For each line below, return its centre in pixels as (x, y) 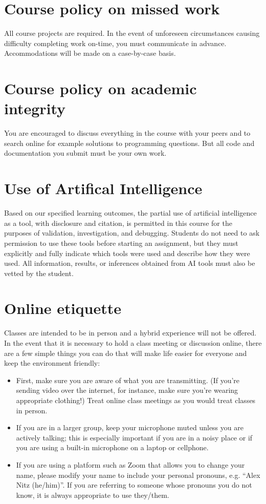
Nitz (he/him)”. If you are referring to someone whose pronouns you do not (134, 485)
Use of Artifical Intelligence (103, 188)
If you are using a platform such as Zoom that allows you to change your (130, 464)
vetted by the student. (39, 273)
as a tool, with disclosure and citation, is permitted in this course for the (118, 223)
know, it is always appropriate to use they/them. (93, 495)
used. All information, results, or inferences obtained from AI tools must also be (130, 263)
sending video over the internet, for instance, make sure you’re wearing (127, 390)
